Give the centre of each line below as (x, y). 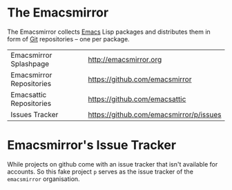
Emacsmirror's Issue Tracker (92, 145)
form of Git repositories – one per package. (68, 39)
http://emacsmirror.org (125, 59)
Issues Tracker (35, 114)
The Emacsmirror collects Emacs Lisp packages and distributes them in (109, 32)
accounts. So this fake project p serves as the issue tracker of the (100, 171)
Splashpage (30, 63)
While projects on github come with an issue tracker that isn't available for (113, 164)
